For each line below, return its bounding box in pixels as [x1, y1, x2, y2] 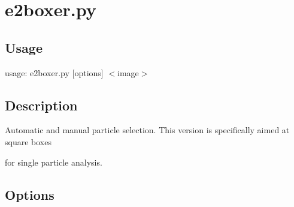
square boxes [5, 135, 51, 148]
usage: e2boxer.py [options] [5, 66, 104, 79]
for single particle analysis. [5, 155, 102, 168]
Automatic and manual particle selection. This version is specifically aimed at [5, 124, 290, 136]
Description [5, 95, 78, 114]
